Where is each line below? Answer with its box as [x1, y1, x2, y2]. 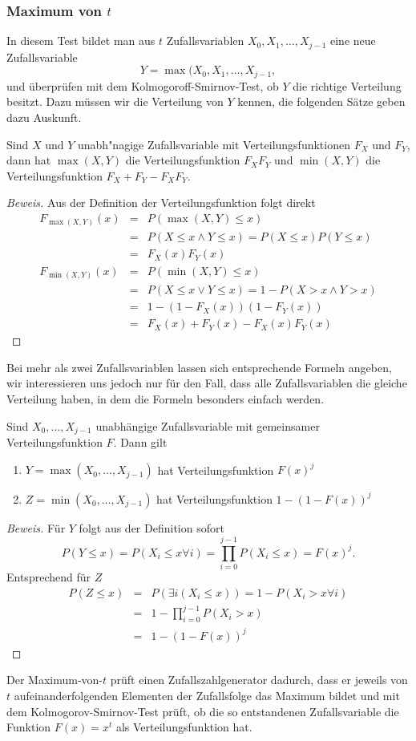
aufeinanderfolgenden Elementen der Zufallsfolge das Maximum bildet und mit [14, 686, 400, 703]
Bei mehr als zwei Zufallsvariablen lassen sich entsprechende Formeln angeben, [6, 358, 392, 375]
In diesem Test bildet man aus [6, 32, 155, 49]
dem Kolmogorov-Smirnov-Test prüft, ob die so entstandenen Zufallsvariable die [6, 703, 399, 719]
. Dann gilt [113, 433, 168, 450]
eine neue [330, 32, 376, 49]
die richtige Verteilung [293, 77, 402, 94]
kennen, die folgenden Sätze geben [237, 93, 406, 110]
